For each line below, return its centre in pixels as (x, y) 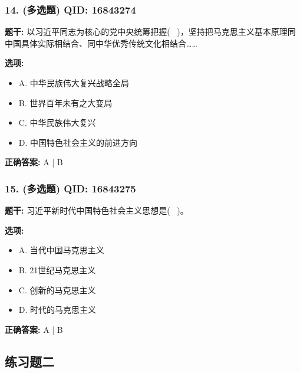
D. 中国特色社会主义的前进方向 (78, 142)
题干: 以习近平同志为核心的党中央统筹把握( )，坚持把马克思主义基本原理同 (150, 32)
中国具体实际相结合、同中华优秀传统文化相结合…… (101, 43)
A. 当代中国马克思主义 (61, 250)
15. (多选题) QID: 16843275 (70, 188)
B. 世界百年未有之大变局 (65, 102)
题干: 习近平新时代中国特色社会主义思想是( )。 (97, 210)
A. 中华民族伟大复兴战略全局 (74, 83)
